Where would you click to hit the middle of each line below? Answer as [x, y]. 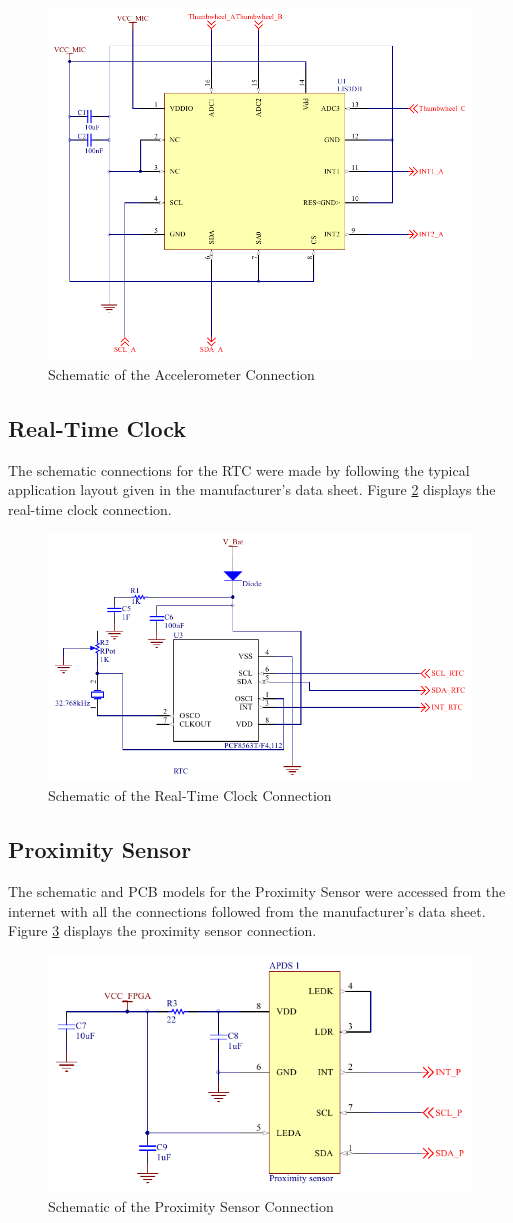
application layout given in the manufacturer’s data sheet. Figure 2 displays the [252, 489]
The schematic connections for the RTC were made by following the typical [239, 469]
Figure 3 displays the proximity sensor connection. [162, 930]
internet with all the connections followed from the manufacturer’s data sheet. [247, 910]
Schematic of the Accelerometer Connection [181, 373]
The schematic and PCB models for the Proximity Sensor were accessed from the [257, 891]
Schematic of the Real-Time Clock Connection [190, 795]
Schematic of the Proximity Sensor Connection [191, 1205]
